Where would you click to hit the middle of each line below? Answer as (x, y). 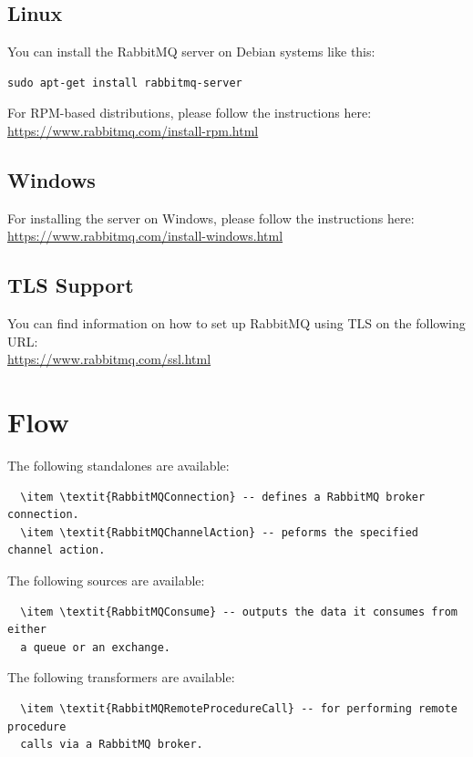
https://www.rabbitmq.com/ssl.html (109, 359)
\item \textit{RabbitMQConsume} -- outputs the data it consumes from (239, 612)
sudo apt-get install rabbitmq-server (125, 83)
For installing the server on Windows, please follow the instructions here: (211, 218)
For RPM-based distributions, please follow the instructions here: (190, 113)
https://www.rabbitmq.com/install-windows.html (145, 236)
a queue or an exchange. (95, 647)
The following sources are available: (106, 581)
